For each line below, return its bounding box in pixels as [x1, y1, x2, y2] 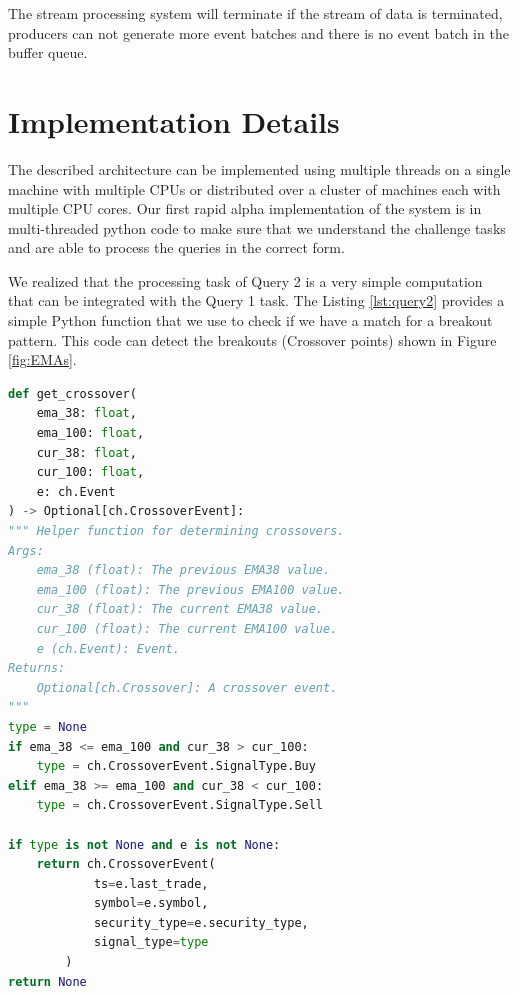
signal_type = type [93, 935, 209, 950]
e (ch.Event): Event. [36, 641, 180, 656]
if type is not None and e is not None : [8, 837, 281, 852]
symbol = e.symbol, [93, 896, 209, 911]
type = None [8, 719, 87, 734]
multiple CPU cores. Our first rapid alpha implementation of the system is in [8, 198, 482, 219]
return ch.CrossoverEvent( [36, 857, 216, 872]
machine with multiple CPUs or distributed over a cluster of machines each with [8, 178, 501, 199]
